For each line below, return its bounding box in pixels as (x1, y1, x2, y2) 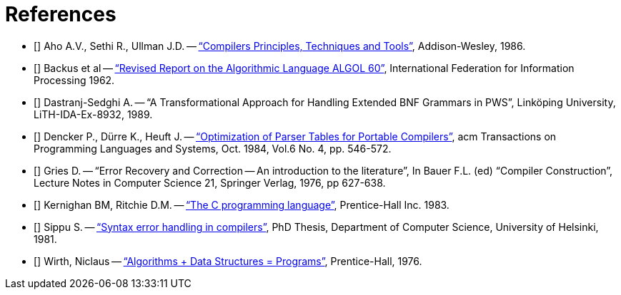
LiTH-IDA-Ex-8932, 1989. (34, 108, 153, 120)
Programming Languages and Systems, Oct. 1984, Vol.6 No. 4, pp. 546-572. (34, 142, 392, 155)
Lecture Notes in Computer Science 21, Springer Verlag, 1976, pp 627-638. (34, 176, 386, 189)
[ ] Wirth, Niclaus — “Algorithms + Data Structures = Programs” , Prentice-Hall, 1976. (34, 254, 422, 267)
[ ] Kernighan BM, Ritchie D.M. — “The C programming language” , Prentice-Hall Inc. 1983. (34, 198, 449, 211)
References (5, 2, 116, 26)
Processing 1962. (34, 73, 115, 86)
